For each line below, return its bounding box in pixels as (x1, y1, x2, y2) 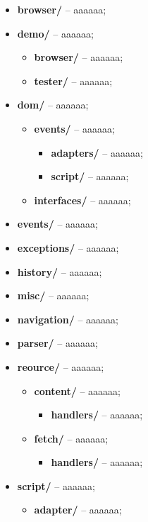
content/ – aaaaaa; (34, 383, 121, 398)
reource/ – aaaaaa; (17, 359, 104, 374)
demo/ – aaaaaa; (17, 26, 94, 40)
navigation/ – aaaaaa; (17, 311, 118, 326)
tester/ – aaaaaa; (34, 73, 113, 88)
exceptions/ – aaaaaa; (17, 240, 119, 255)
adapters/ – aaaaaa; (51, 145, 143, 160)
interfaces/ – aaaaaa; (34, 192, 131, 207)
